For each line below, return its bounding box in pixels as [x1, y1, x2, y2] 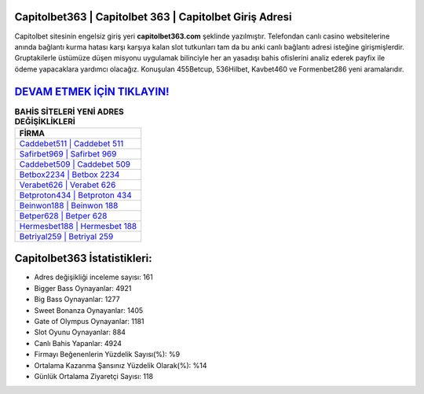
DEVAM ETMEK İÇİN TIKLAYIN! [14, 85, 170, 98]
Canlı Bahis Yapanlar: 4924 [34, 338, 122, 348]
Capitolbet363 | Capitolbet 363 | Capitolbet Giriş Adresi [14, 10, 292, 24]
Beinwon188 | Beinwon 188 [19, 200, 119, 211]
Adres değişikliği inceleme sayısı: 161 [34, 272, 153, 282]
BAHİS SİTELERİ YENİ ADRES [14, 106, 125, 117]
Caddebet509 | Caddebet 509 [19, 158, 131, 169]
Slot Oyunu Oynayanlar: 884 [34, 327, 126, 337]
